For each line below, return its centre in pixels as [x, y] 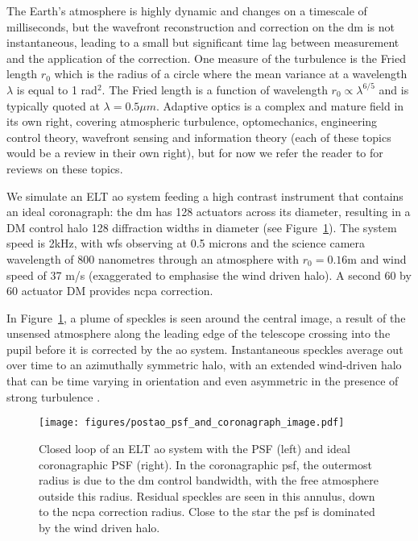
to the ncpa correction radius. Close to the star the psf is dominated [207, 512]
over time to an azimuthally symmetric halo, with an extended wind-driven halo [204, 365]
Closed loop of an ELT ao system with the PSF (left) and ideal [195, 448]
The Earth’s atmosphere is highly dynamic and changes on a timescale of [187, 10]
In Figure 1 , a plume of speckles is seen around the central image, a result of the [206, 317]
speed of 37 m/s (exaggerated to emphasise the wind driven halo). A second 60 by [209, 275]
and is [394, 89]
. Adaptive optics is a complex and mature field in [280, 105]
